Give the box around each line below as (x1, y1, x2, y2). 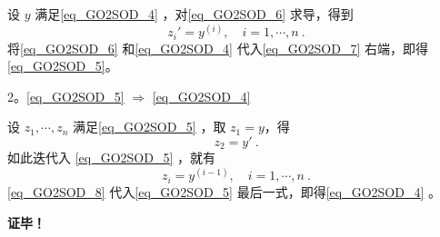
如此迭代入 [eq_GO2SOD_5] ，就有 (7, 148, 215, 167)
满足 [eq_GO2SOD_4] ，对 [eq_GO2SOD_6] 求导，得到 (35, 5, 354, 23)
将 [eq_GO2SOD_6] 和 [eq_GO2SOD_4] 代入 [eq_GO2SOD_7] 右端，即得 (7, 38, 428, 57)
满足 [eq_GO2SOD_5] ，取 (73, 117, 226, 136)
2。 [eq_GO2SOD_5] (7, 86, 125, 105)
